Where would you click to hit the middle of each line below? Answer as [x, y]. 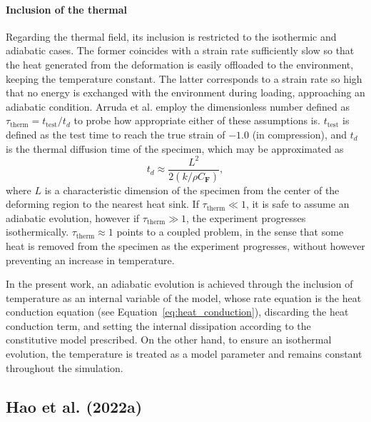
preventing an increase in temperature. [90, 260]
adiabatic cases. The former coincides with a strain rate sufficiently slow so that [180, 50]
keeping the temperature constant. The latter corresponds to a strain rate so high [184, 78]
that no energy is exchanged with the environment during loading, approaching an [185, 92]
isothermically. [37, 232]
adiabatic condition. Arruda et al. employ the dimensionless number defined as [178, 106]
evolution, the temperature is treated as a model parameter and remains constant [184, 354]
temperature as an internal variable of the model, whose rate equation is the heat [184, 297]
